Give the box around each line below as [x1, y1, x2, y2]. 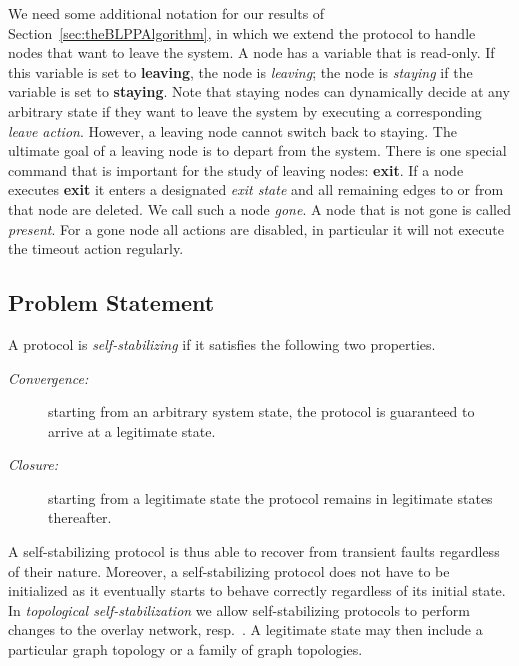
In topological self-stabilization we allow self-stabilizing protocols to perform [8, 599, 470, 620]
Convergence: [8, 367, 89, 388]
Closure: [8, 454, 58, 475]
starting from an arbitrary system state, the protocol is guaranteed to [48, 401, 475, 422]
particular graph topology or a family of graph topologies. [8, 639, 363, 660]
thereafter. [48, 507, 112, 528]
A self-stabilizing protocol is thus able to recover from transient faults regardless [8, 541, 500, 562]
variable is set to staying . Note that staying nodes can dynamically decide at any [8, 81, 510, 102]
